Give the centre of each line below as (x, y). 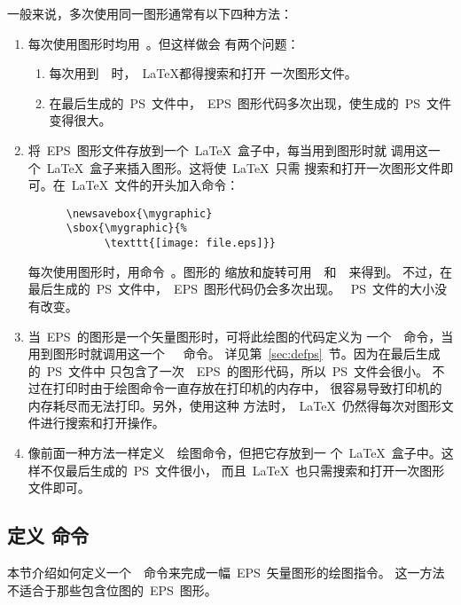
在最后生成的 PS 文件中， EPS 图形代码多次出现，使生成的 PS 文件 (250, 102)
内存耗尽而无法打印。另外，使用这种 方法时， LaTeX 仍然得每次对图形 (234, 405)
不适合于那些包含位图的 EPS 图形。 (112, 589)
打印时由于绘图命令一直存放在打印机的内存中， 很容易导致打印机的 (247, 388)
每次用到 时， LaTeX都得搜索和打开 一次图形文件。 (203, 73)
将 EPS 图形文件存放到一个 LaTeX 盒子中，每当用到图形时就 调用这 (228, 149)
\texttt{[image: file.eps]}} (190, 244)
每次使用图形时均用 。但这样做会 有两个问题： (164, 43)
